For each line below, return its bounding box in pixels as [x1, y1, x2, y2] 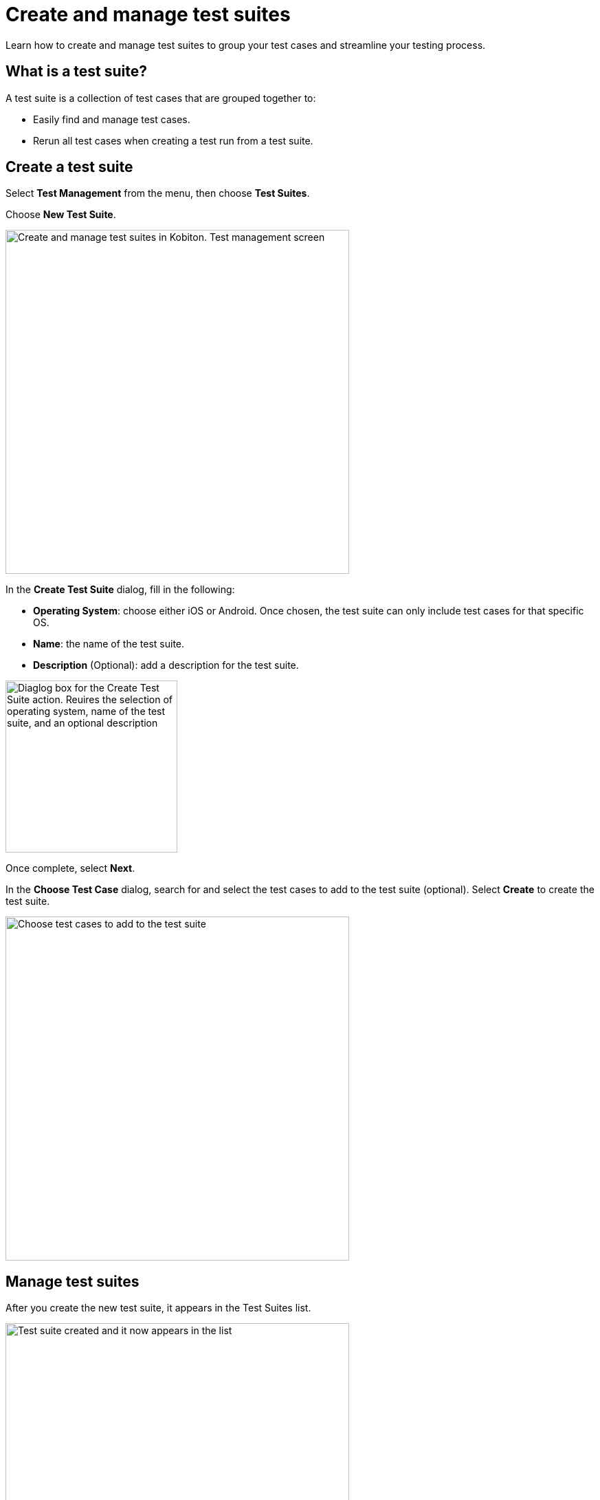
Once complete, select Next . [5, 862, 135, 875]
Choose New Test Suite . [5, 208, 116, 221]
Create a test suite [5, 158, 133, 176]
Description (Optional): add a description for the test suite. [33, 659, 299, 672]
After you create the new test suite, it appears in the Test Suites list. [5, 1302, 311, 1314]
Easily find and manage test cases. [33, 113, 190, 125]
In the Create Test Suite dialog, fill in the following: [5, 583, 235, 596]
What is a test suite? [5, 63, 148, 81]
